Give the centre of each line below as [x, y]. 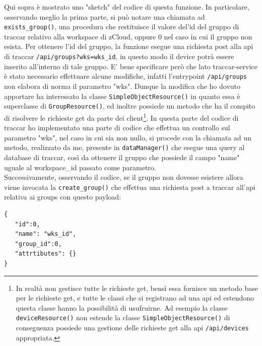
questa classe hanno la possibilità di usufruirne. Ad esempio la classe [122, 307]
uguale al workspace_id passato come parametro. [80, 167]
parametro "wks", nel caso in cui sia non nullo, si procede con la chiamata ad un [128, 137]
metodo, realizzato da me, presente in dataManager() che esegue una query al [124, 147]
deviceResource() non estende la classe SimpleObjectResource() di [123, 317]
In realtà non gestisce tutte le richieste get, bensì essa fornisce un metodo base [137, 288]
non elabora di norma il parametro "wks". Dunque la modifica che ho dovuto [122, 86]
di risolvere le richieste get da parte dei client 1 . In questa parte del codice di [121, 117]
